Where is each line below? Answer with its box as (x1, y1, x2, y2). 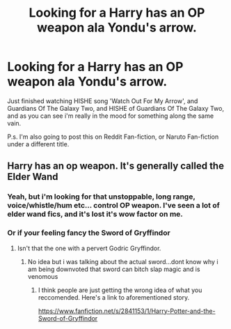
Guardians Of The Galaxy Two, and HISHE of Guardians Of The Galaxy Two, (7, 104, 225, 112)
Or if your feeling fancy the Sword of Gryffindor (7, 228, 170, 238)
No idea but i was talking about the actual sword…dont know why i (27, 257, 218, 266)
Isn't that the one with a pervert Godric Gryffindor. (17, 244, 161, 252)
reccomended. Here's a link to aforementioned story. (38, 293, 190, 301)
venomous (27, 272, 58, 280)
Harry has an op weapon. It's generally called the (7, 160, 225, 172)
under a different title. (7, 139, 70, 148)
